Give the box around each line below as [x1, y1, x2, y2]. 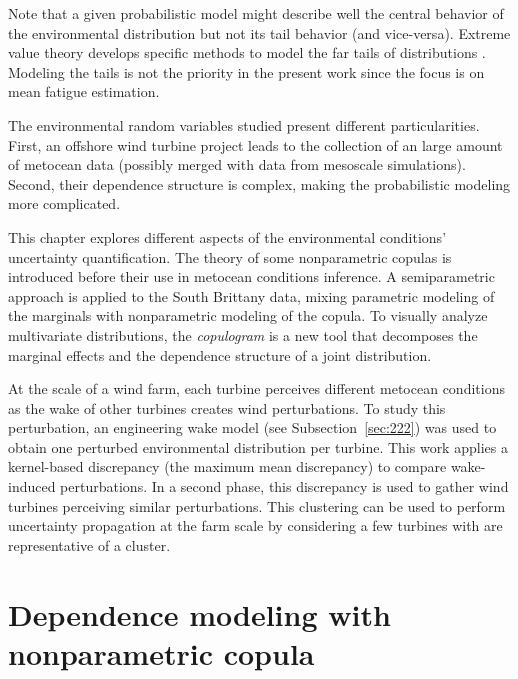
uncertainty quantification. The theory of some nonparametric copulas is [8, 246, 452, 267]
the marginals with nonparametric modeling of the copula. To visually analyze [8, 305, 488, 326]
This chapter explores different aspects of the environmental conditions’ [8, 226, 447, 247]
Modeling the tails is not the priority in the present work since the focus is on [8, 61, 485, 82]
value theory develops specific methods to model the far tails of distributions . [8, 42, 486, 63]
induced [8, 476, 56, 497]
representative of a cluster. [8, 534, 171, 555]
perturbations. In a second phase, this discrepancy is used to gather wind [60, 476, 509, 497]
